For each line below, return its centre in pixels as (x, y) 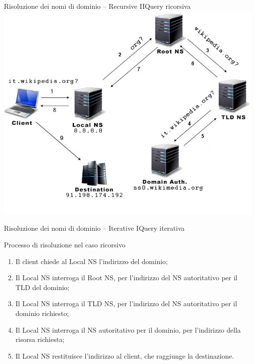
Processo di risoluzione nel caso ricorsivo (65, 245)
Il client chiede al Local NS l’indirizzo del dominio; (91, 261)
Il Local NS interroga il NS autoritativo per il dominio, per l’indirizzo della (128, 329)
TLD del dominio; (42, 287)
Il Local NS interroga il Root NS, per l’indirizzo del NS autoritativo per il (126, 278)
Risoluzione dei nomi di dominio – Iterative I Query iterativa (94, 228)
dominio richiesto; (42, 313)
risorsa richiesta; (40, 339)
